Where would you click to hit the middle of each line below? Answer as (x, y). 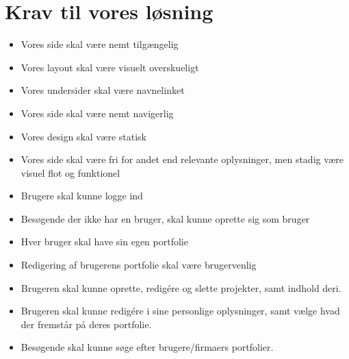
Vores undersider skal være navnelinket (103, 90)
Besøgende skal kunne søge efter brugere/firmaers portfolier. (147, 347)
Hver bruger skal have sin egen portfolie (104, 242)
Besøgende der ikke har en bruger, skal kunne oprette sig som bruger (165, 218)
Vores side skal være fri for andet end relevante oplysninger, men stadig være (182, 159)
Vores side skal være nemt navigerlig (97, 113)
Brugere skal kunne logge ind (82, 196)
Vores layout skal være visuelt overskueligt (110, 67)
